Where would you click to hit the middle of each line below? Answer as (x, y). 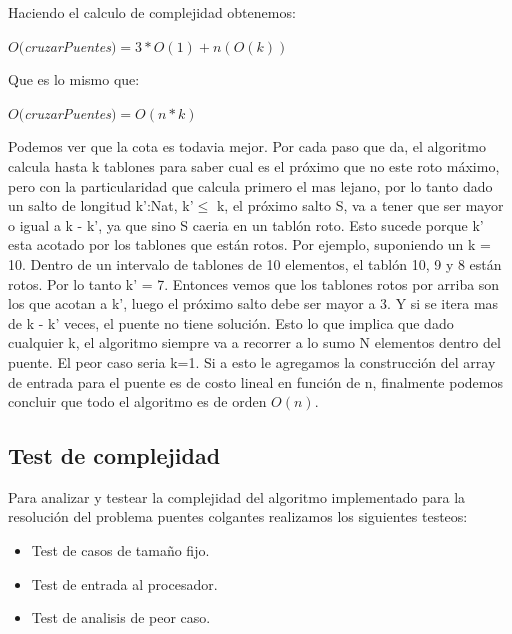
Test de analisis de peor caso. (121, 617)
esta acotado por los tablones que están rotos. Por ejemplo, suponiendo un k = (249, 244)
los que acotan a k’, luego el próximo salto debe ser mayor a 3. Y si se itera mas (253, 303)
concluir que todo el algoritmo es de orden (137, 401)
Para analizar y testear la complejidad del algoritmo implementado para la (237, 496)
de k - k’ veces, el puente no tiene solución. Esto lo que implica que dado (231, 322)
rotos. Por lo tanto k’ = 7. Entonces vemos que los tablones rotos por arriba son (254, 283)
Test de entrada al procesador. (124, 583)
